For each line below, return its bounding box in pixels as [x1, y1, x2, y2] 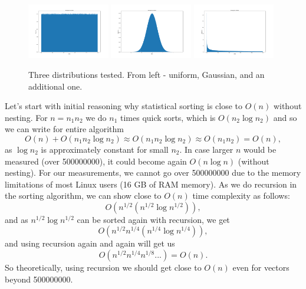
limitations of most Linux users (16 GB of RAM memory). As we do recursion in [5, 178, 297, 190]
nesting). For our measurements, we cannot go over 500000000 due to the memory [5, 166, 301, 179]
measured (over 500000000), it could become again [5, 155, 187, 167]
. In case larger [179, 143, 233, 155]
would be [244, 143, 277, 155]
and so [273, 111, 297, 123]
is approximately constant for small [41, 143, 169, 155]
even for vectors [232, 261, 289, 274]
